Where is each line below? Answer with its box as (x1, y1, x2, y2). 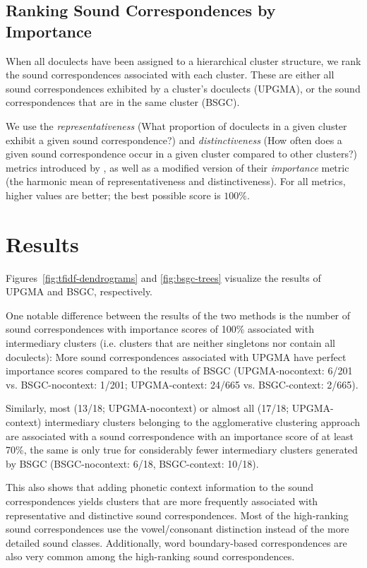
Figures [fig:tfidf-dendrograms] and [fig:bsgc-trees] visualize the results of (6, 270, 321, 285)
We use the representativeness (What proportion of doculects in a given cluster (6, 118, 347, 133)
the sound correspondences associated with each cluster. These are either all (6, 67, 335, 82)
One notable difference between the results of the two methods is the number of (6, 307, 351, 322)
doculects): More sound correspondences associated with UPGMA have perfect (6, 349, 347, 364)
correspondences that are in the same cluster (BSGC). (6, 95, 240, 110)
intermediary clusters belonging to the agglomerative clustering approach (44, 415, 361, 429)
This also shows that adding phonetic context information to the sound (6, 480, 314, 495)
